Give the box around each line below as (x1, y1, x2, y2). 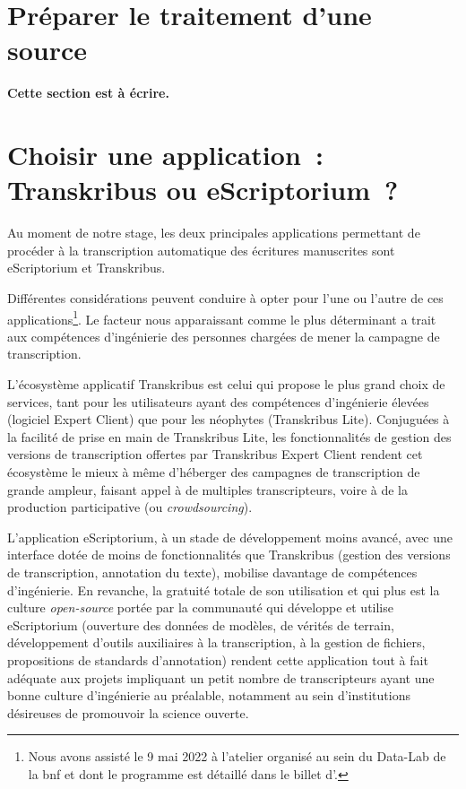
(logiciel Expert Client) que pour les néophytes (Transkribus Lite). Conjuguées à (7, 410, 450, 429)
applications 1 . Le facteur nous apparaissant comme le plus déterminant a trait (7, 307, 436, 328)
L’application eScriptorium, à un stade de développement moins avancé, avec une (7, 527, 453, 546)
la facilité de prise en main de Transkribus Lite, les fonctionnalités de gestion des (7, 427, 452, 446)
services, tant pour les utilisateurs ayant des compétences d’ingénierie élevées (7, 392, 429, 411)
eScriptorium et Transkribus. (7, 258, 166, 277)
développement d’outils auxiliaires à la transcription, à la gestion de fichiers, (7, 633, 426, 652)
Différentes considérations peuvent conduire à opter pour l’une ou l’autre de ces (7, 289, 444, 307)
